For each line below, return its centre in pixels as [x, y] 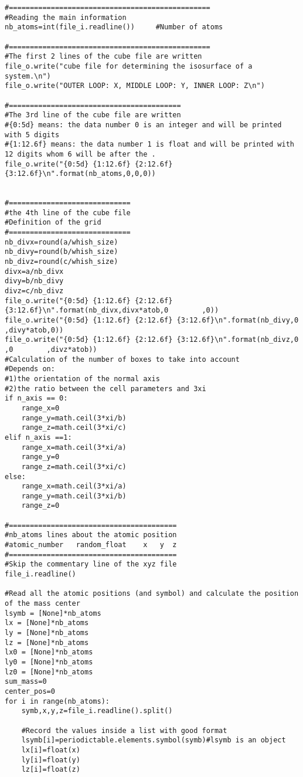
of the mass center [42, 604]
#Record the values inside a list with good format [124, 730]
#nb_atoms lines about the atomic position [91, 535]
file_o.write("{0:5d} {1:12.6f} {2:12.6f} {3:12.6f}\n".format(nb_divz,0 [152, 340]
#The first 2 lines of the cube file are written [103, 57]
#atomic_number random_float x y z [91, 545]
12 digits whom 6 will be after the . [80, 154]
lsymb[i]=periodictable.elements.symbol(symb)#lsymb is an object [154, 740]
